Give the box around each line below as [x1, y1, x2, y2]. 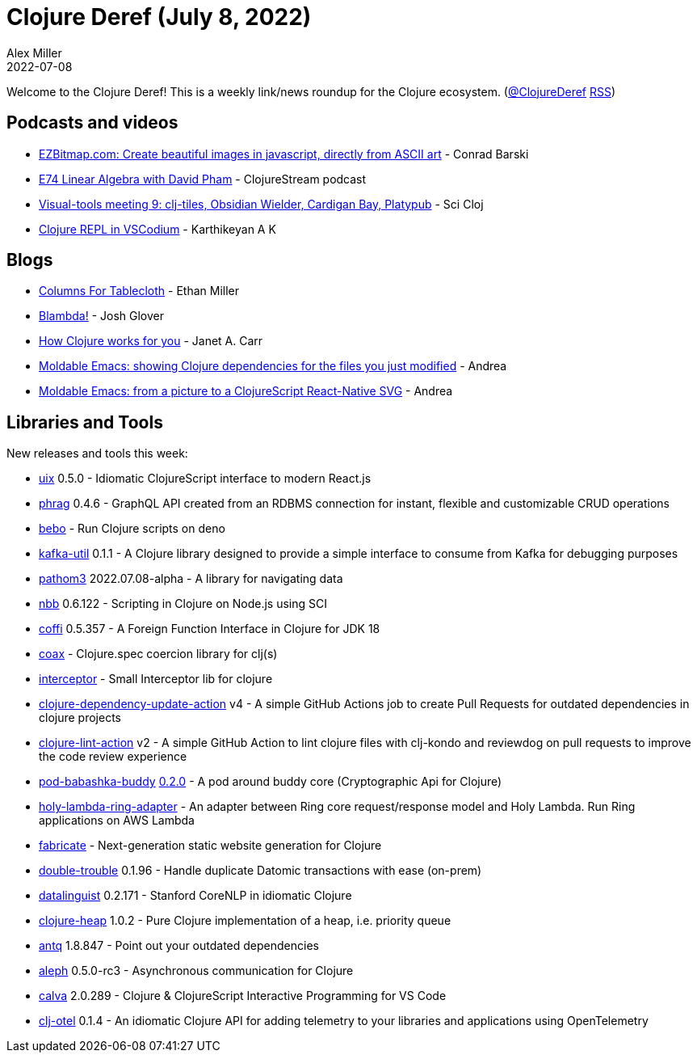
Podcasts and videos [6, 112, 178, 133]
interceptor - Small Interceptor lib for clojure [39, 672, 273, 686]
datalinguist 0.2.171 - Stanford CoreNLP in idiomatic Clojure [39, 888, 352, 903]
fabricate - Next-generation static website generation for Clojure [39, 838, 382, 853]
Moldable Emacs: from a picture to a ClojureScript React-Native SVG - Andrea [39, 384, 453, 399]
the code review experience [39, 749, 187, 764]
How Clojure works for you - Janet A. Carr [39, 334, 263, 348]
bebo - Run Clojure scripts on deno [39, 521, 225, 536]
